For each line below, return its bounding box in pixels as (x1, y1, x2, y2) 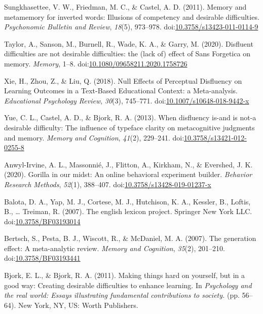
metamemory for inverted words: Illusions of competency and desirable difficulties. (4, 11, 259, 22)
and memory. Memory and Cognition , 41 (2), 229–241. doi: (4, 132, 184, 143)
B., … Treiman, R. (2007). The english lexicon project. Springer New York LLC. (4, 206, 252, 217)
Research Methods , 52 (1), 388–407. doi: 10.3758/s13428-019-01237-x (4, 179, 211, 189)
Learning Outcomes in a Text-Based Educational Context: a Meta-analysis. (4, 85, 238, 96)
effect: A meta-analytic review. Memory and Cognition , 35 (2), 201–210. (4, 242, 225, 253)
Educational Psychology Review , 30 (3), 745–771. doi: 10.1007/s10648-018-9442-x (4, 95, 249, 106)
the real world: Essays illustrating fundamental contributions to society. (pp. (4, 290, 240, 300)
